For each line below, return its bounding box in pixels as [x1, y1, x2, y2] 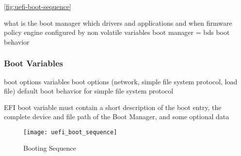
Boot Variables [4, 57, 63, 69]
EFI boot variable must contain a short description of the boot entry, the [4, 102, 222, 112]
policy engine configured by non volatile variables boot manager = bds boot [4, 27, 230, 37]
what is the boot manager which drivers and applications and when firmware [4, 17, 232, 28]
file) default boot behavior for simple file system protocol [4, 86, 174, 96]
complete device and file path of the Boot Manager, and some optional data [4, 111, 229, 122]
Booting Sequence [23, 142, 76, 153]
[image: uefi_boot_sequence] [23, 128, 117, 136]
